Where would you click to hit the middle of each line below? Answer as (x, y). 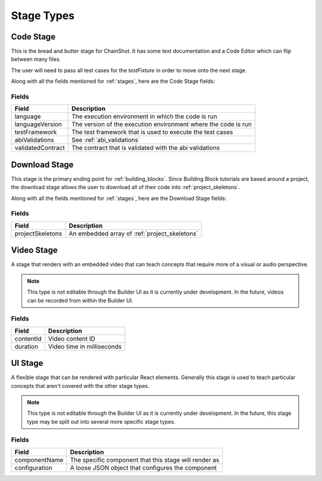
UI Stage (27, 363)
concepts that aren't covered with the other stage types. (80, 386)
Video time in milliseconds (85, 346)
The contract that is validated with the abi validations (146, 148)
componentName (39, 460)
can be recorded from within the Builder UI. (80, 300)
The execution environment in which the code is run (145, 116)
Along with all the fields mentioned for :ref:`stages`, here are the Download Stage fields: (119, 198)
